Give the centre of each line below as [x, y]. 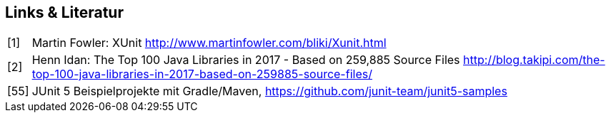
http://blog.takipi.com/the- [534, 60]
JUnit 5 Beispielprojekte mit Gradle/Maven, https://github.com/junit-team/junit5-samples [269, 91]
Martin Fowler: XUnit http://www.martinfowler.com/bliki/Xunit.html [209, 43]
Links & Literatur [64, 12]
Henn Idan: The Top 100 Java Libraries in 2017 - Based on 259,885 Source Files [246, 60]
